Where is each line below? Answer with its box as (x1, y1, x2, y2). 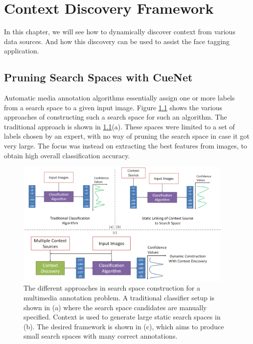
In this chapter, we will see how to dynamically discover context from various (4, 26, 235, 37)
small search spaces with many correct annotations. (23, 331, 178, 341)
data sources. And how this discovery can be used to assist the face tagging (4, 36, 230, 46)
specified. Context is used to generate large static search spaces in (23, 312, 221, 322)
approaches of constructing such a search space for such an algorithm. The (4, 112, 227, 122)
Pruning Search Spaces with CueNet (4, 70, 193, 85)
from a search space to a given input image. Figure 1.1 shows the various (4, 102, 222, 112)
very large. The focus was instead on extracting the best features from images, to (4, 141, 247, 151)
